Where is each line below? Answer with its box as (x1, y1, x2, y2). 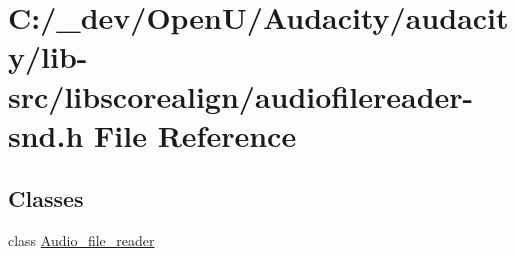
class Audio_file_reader (8, 230, 155, 251)
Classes (8, 183, 84, 214)
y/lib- (8, 36, 88, 77)
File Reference (94, 114, 297, 155)
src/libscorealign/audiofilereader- (8, 75, 474, 116)
